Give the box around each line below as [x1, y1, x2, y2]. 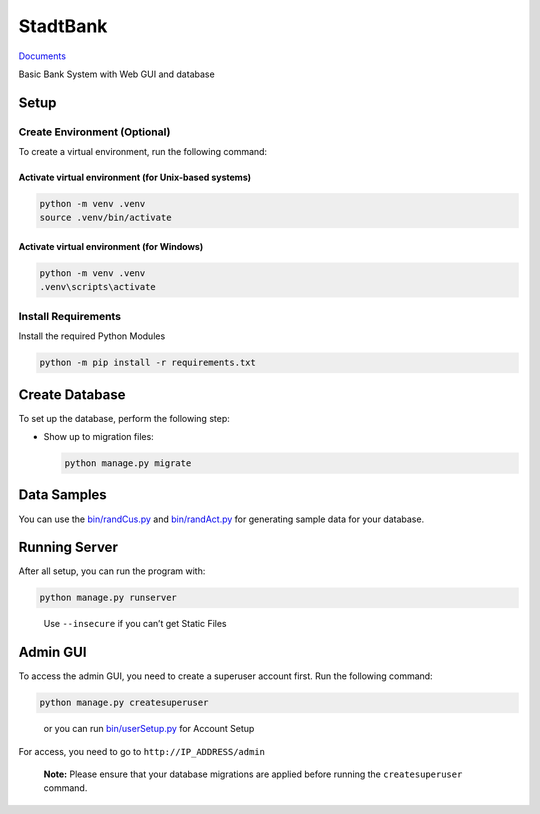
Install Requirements [18, 309, 122, 323]
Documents [18, 50, 67, 62]
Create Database [18, 386, 126, 403]
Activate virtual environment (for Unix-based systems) [18, 171, 252, 184]
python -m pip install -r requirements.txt [39, 357, 257, 369]
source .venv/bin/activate [39, 212, 172, 224]
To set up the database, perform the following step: [18, 412, 230, 424]
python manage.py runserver [39, 592, 177, 604]
